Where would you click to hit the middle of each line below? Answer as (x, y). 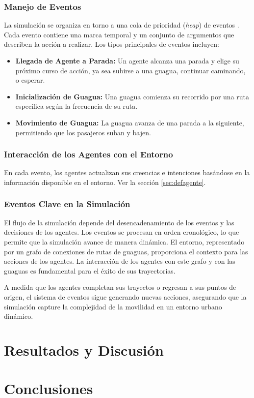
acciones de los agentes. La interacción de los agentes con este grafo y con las (120, 261)
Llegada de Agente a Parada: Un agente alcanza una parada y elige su (127, 61)
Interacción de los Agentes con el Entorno (89, 154)
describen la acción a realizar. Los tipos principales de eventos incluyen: (112, 44)
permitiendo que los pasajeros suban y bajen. (83, 132)
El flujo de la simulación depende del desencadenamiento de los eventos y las (119, 222)
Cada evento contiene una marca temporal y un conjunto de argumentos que (119, 34)
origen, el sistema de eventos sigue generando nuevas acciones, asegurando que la (125, 296)
